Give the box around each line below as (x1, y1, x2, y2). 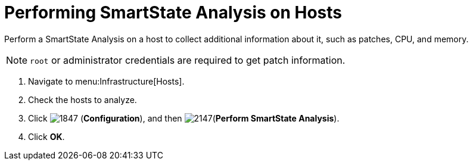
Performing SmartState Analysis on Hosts (4, 2, 343, 23)
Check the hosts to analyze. (28, 94, 137, 105)
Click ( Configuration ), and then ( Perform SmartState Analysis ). (28, 113, 340, 123)
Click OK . (28, 131, 65, 142)
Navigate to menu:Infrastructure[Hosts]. (28, 76, 185, 86)
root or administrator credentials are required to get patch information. (30, 54, 346, 66)
